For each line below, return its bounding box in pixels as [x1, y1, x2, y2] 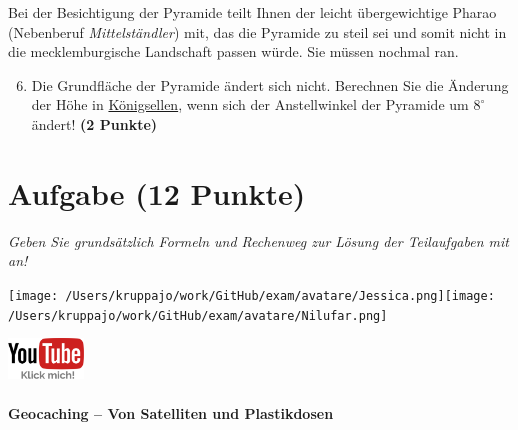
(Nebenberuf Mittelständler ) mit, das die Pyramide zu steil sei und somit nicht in [8, 21, 507, 42]
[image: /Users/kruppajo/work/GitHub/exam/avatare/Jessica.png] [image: [8, 288, 495, 303]
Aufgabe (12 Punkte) [8, 172, 306, 213]
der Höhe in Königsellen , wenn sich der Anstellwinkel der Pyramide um [31, 94, 469, 115]
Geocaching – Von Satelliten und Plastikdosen [8, 402, 334, 423]
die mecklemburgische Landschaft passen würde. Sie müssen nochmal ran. [8, 41, 459, 62]
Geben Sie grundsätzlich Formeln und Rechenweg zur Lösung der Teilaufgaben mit [8, 230, 509, 251]
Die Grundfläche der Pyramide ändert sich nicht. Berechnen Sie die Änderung [31, 74, 509, 95]
